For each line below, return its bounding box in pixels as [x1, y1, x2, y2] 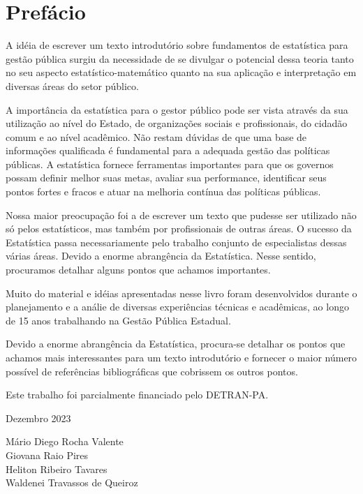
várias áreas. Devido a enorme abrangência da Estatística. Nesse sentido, [6, 248, 316, 263]
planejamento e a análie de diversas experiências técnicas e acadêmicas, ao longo [6, 299, 349, 314]
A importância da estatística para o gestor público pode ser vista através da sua [6, 102, 348, 117]
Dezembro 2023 [6, 410, 71, 425]
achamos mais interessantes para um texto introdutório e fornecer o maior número [6, 350, 357, 364]
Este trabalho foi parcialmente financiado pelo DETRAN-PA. [6, 387, 269, 402]
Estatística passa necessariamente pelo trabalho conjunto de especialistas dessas [6, 234, 347, 249]
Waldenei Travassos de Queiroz [6, 475, 138, 490]
